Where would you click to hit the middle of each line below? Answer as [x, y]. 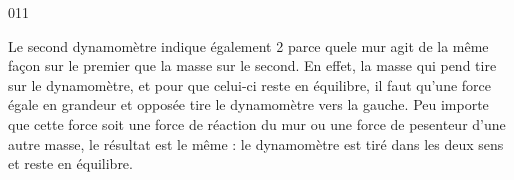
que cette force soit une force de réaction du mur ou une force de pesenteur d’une [257, 123]
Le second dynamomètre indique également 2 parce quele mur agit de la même [248, 45]
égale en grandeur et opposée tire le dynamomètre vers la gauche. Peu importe [248, 104]
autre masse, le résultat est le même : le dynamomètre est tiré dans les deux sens [256, 143]
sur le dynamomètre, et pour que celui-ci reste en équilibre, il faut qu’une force [249, 84]
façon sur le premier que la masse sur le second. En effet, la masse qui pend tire [252, 65]
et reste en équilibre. [70, 163]
